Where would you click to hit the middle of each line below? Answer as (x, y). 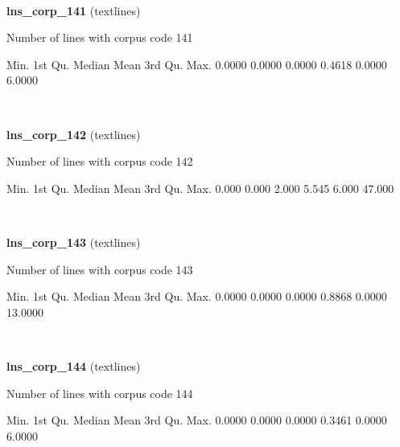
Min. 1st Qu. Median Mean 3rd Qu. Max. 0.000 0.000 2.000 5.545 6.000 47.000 (200, 188)
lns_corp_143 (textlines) (74, 242)
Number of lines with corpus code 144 (100, 393)
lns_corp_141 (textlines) (74, 10)
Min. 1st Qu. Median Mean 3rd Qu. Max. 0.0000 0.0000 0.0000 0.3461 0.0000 (197, 420)
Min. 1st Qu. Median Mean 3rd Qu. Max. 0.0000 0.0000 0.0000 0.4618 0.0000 (197, 64)
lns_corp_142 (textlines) (74, 134)
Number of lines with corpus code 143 (100, 269)
